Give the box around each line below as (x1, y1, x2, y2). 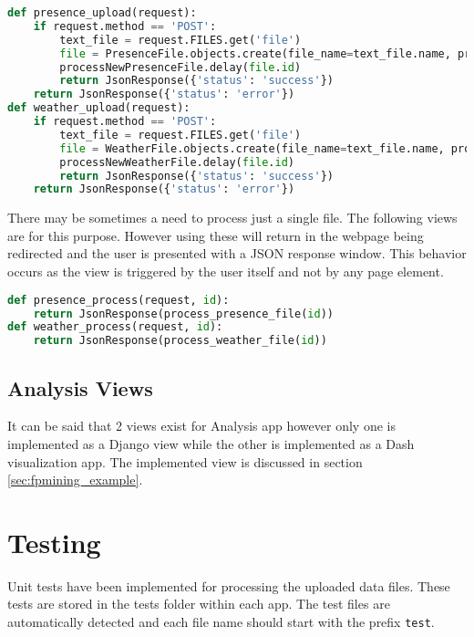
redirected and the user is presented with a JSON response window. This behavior (7, 244, 467, 263)
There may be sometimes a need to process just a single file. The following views (7, 208, 458, 227)
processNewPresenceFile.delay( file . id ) (59, 60, 302, 74)
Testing (7, 523, 101, 560)
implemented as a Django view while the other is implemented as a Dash (7, 433, 415, 453)
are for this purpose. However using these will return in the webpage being (7, 225, 424, 245)
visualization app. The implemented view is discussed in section (7, 452, 363, 471)
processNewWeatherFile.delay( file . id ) (59, 155, 295, 169)
